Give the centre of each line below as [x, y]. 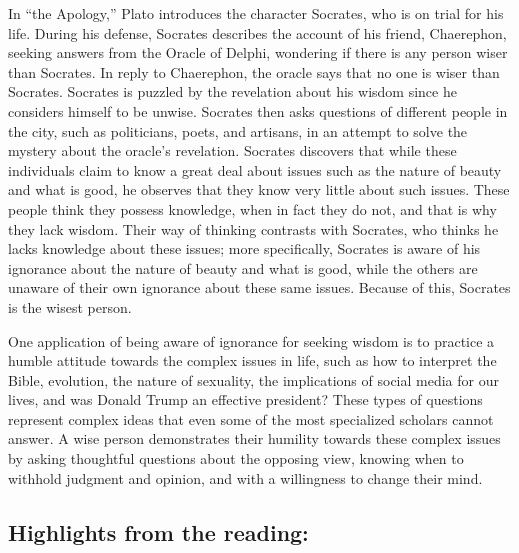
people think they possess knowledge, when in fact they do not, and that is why [252, 208]
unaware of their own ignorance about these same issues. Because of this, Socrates [259, 287]
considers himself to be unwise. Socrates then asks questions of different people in [258, 110]
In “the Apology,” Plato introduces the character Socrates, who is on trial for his [256, 13]
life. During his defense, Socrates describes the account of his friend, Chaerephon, [257, 32]
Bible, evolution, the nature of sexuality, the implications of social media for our [253, 379]
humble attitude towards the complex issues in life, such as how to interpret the [252, 360]
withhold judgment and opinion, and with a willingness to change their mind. [245, 477]
